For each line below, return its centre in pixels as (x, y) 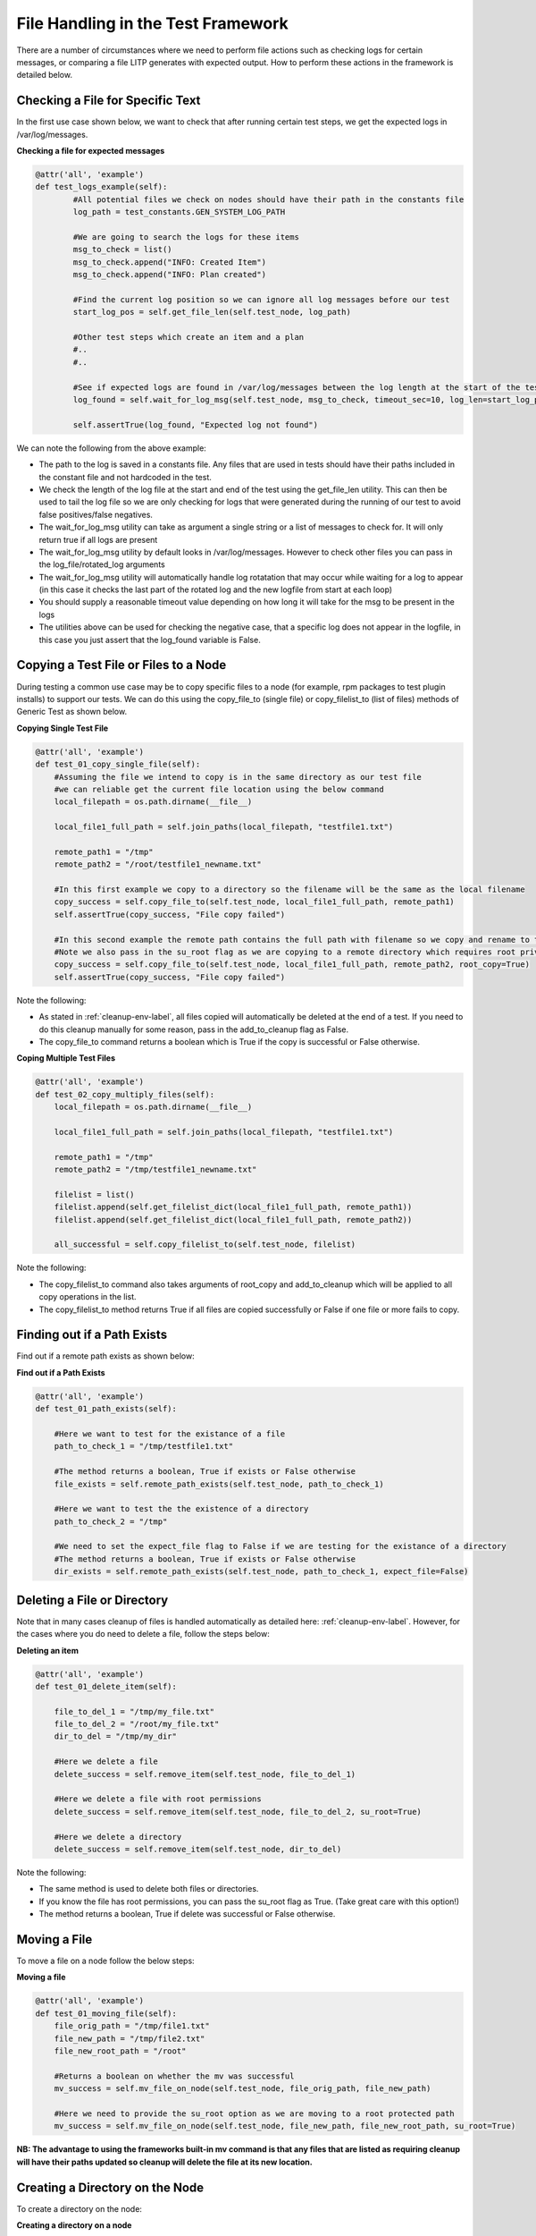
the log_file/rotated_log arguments (102, 564)
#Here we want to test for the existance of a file (170, 1434)
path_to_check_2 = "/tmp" (111, 1521)
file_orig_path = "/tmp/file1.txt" (132, 2026)
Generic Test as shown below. (72, 712)
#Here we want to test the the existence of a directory (181, 1509)
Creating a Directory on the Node (110, 2187)
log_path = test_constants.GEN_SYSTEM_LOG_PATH (179, 212)
